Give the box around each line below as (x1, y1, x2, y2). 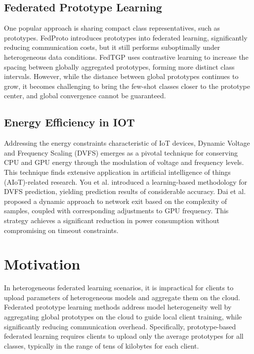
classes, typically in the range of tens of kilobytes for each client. (4, 340, 199, 351)
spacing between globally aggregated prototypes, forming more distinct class (4, 61, 235, 72)
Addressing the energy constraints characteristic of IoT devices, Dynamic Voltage (4, 138, 250, 148)
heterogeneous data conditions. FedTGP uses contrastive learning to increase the (4, 51, 249, 62)
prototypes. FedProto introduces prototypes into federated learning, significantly (4, 32, 248, 42)
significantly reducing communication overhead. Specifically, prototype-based (4, 321, 236, 331)
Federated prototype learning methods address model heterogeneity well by (4, 302, 232, 312)
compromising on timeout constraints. (4, 225, 119, 235)
